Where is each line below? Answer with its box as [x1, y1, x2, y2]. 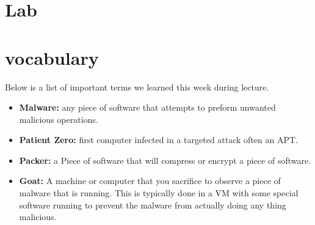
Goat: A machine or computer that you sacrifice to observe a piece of [19, 174, 281, 187]
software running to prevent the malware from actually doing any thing [19, 198, 286, 211]
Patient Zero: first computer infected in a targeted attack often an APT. [19, 133, 298, 146]
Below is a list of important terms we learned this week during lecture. [5, 80, 269, 93]
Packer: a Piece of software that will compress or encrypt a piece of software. [19, 153, 311, 166]
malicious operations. [19, 112, 98, 125]
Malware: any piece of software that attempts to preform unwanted [19, 101, 276, 114]
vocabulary [5, 45, 99, 70]
